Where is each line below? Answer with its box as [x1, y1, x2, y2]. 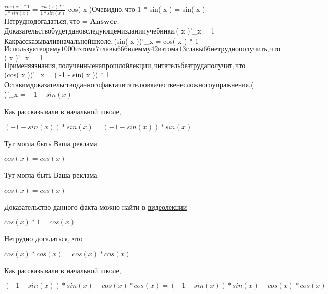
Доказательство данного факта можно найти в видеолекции [4, 201, 187, 212]
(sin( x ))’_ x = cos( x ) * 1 [114, 35, 199, 46]
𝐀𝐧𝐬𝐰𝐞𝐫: [90, 18, 119, 25]
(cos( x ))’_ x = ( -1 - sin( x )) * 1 [4, 69, 110, 80]
